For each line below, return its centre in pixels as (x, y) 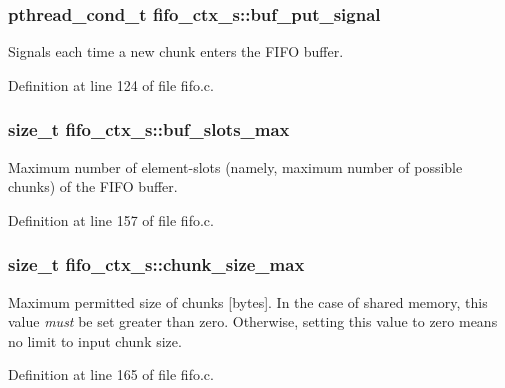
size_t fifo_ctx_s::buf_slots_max (149, 129)
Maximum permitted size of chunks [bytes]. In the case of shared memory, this (248, 301)
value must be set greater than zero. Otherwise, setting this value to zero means (253, 321)
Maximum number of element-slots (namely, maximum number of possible (235, 166)
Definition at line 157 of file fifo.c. (111, 219)
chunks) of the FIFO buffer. (93, 186)
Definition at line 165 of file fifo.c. (111, 374)
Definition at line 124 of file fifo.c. (111, 84)
